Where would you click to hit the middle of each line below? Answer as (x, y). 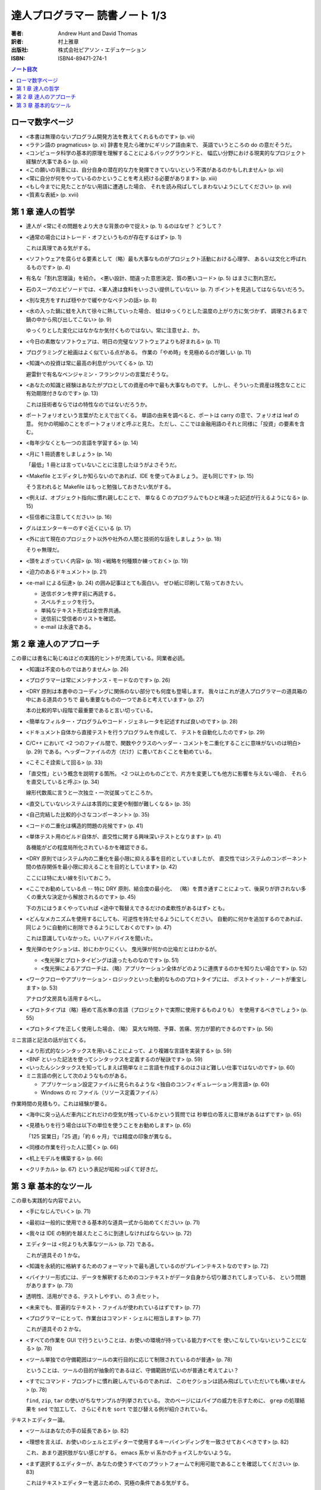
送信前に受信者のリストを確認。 (80, 619)
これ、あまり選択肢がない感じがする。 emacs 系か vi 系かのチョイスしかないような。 (130, 1453)
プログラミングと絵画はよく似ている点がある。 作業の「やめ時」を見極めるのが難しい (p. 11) (139, 352)
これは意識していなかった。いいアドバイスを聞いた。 (91, 938)
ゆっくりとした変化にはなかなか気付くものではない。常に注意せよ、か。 (114, 330)
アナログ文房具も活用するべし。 (65, 999)
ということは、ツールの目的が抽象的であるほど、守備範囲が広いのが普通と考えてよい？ (132, 1370)
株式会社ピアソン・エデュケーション (102, 50)
